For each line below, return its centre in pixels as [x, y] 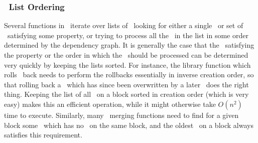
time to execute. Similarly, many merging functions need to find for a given [121, 115]
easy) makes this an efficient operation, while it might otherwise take [110, 104]
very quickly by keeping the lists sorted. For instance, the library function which [127, 64]
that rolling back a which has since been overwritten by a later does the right [126, 84]
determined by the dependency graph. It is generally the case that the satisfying [129, 45]
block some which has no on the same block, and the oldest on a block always [129, 125]
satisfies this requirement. [43, 135]
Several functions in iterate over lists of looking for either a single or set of [124, 25]
